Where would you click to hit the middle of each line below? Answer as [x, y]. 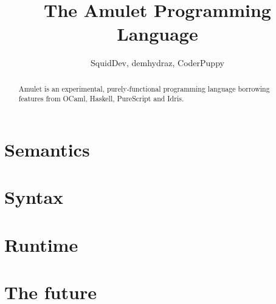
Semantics [47, 150]
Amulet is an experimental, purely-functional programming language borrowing [144, 88]
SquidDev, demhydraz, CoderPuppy [157, 63]
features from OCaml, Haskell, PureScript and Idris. [101, 99]
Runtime [41, 244]
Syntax [34, 197]
